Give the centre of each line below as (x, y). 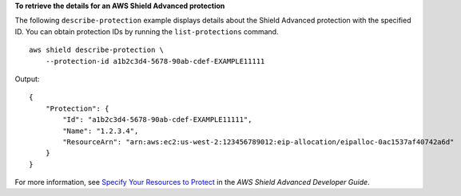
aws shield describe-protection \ (96, 50)
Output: (27, 79)
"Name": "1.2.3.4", (101, 131)
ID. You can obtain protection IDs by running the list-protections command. (147, 31)
